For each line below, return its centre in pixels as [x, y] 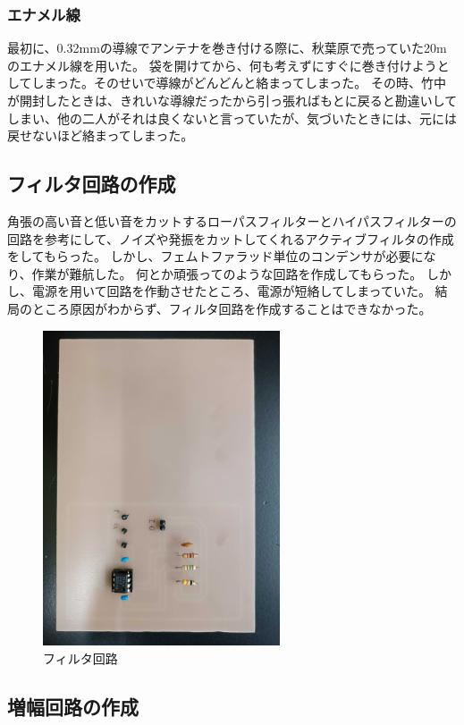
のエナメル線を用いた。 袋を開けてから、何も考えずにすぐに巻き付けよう [222, 65]
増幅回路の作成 [73, 706]
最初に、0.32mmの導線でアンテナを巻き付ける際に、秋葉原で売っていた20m [227, 48]
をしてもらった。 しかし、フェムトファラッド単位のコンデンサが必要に [215, 256]
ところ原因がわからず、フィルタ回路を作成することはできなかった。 [232, 308]
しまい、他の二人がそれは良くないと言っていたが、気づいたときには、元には [232, 118]
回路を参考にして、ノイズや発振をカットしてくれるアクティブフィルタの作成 [231, 238]
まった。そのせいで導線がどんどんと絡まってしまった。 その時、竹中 [245, 83]
